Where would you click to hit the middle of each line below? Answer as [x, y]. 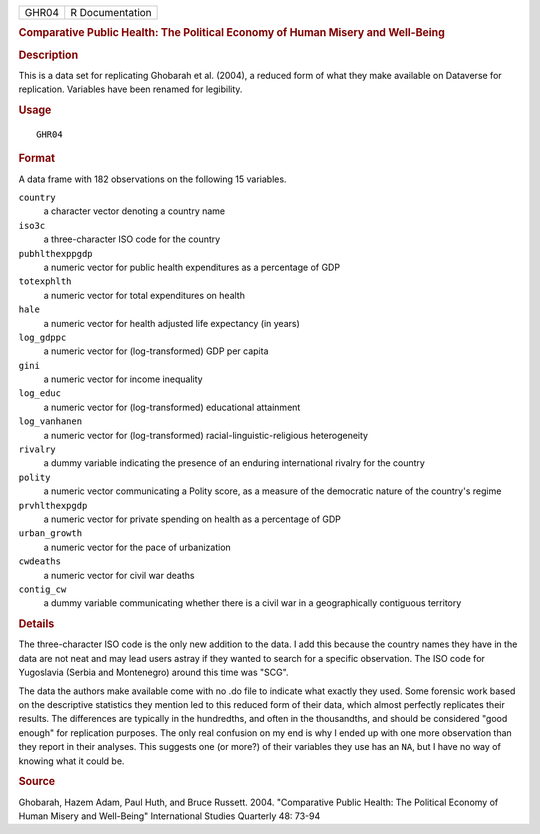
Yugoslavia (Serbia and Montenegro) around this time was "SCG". [153, 672]
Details [36, 624]
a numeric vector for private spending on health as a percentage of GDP [192, 519]
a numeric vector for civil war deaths [119, 575]
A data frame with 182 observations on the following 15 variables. [152, 179]
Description [48, 55]
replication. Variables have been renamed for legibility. [130, 89]
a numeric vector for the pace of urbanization [137, 547]
